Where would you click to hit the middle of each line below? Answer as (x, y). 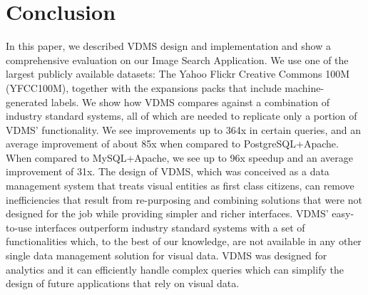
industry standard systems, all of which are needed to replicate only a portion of (182, 116)
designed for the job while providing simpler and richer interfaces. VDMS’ (167, 213)
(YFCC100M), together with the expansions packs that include (144, 87)
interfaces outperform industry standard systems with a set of (170, 227)
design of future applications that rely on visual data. (123, 283)
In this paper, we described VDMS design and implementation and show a (168, 46)
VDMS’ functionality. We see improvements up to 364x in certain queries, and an (183, 129)
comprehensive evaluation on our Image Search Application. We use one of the (177, 59)
